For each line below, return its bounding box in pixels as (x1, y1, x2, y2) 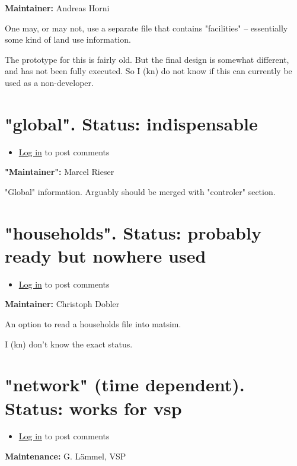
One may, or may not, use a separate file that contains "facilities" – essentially (5, 21, 288, 34)
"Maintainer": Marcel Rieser (5, 165, 114, 178)
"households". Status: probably (5, 220, 261, 244)
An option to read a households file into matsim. (5, 317, 181, 330)
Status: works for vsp (5, 395, 182, 420)
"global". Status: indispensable (5, 111, 258, 135)
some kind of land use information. (5, 33, 131, 46)
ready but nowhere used (5, 243, 206, 267)
